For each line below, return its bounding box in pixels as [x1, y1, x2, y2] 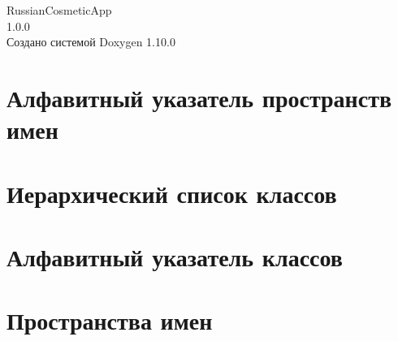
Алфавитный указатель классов [6, 240, 343, 273]
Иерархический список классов [6, 176, 337, 209]
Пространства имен [6, 304, 213, 337]
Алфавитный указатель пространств [6, 80, 392, 114]
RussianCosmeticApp [6, 2, 112, 18]
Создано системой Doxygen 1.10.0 [6, 33, 175, 50]
